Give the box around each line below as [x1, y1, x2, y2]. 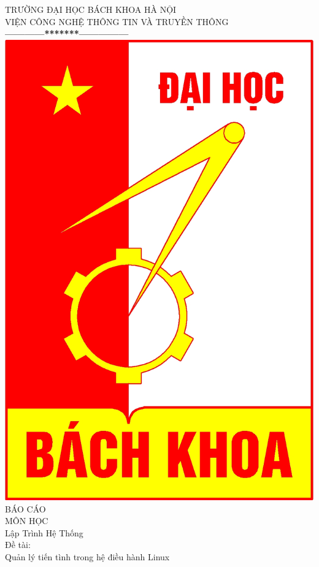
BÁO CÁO [5, 502, 46, 515]
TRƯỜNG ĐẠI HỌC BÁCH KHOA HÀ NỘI [5, 3, 177, 15]
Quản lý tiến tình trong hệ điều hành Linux [5, 550, 170, 563]
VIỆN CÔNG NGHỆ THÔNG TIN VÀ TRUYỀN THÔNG [5, 15, 229, 28]
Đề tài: [5, 538, 31, 551]
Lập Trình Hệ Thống [5, 526, 83, 539]
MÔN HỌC [5, 514, 48, 527]
